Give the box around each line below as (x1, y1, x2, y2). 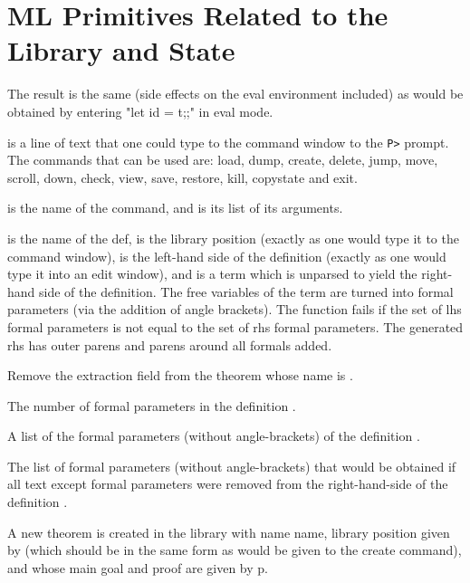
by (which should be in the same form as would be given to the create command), (7, 540, 462, 559)
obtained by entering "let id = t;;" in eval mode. (7, 101, 273, 120)
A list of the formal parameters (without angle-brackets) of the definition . (7, 426, 420, 445)
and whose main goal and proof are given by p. (7, 558, 268, 577)
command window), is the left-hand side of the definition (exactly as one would (7, 246, 446, 265)
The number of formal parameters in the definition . (7, 396, 296, 415)
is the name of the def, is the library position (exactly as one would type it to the (7, 228, 459, 247)
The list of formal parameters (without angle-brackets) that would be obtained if (7, 456, 456, 475)
